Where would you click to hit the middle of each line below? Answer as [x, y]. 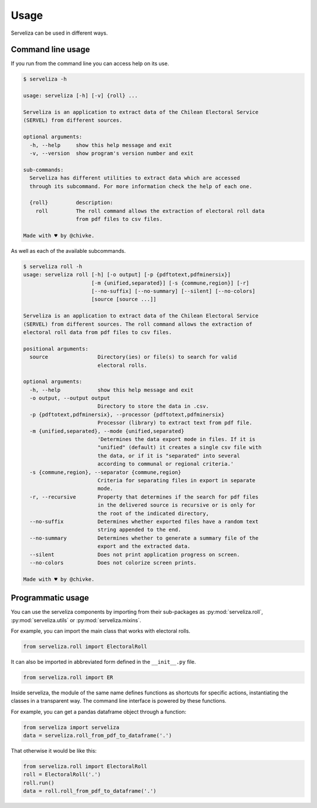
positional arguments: [56, 349]
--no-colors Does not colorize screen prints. [113, 562]
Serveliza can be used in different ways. [59, 33]
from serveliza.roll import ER [68, 677]
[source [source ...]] [124, 299]
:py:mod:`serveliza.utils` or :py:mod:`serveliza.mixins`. [76, 620]
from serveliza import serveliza [71, 727]
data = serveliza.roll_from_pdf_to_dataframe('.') [98, 736]
